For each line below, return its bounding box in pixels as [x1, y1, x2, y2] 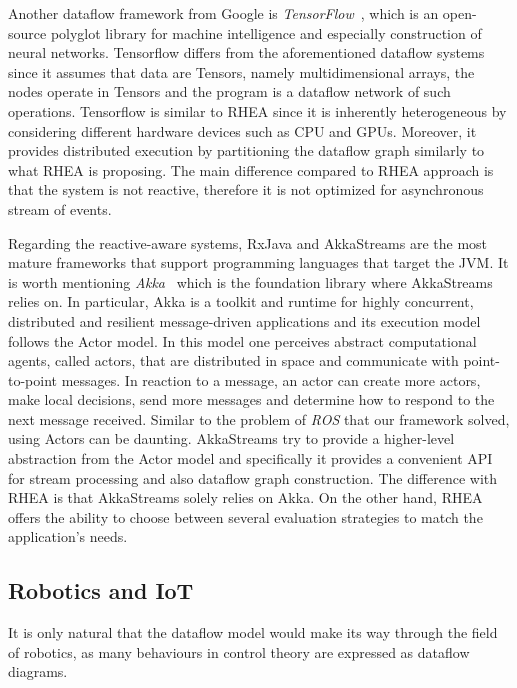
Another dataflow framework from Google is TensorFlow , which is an [8, 3, 439, 23]
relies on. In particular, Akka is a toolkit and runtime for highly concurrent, [8, 291, 474, 312]
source [8, 22, 47, 43]
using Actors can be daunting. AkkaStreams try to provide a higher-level [8, 428, 455, 449]
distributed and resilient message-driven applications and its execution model [8, 310, 481, 331]
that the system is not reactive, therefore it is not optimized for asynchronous [8, 179, 484, 200]
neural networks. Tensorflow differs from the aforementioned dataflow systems [8, 42, 485, 63]
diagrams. [8, 661, 68, 682]
